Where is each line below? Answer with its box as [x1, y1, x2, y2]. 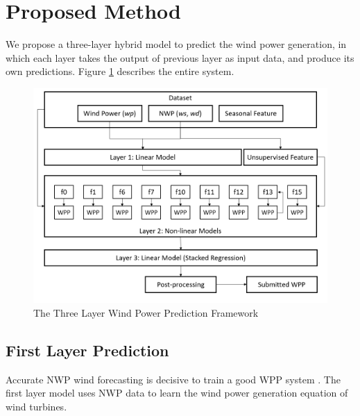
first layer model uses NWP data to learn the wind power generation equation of [6, 385, 348, 400]
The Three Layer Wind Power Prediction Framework [33, 305, 259, 319]
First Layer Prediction [6, 339, 169, 360]
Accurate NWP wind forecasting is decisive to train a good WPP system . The [6, 372, 341, 386]
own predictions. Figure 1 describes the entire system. [6, 64, 234, 78]
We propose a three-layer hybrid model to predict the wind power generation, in [6, 37, 347, 51]
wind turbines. [6, 399, 67, 413]
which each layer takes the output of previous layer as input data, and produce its [6, 50, 354, 65]
